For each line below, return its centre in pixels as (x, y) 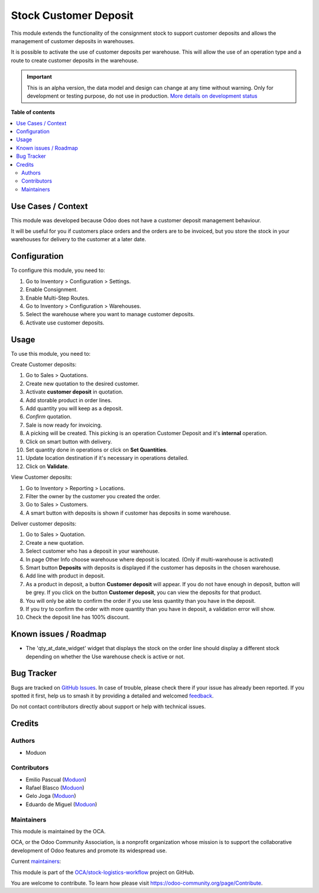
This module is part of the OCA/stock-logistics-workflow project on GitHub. (103, 872)
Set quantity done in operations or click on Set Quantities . (97, 450)
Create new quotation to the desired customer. (82, 384)
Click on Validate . (47, 466)
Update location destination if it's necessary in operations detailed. (107, 458)
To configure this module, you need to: (58, 270)
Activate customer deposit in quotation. (74, 392)
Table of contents (33, 112)
